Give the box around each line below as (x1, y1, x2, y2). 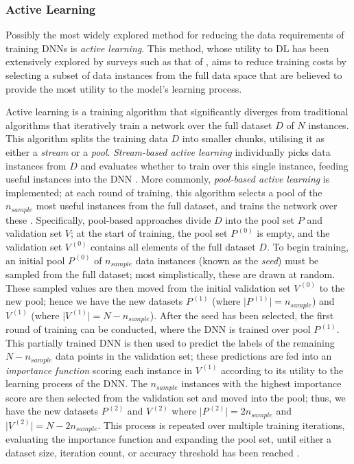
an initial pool (5, 253, 65, 267)
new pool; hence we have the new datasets (5, 294, 183, 308)
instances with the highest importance (181, 376, 342, 391)
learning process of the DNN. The (5, 376, 147, 391)
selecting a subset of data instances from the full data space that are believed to (5, 68, 342, 82)
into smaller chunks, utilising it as (182, 131, 324, 146)
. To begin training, (266, 239, 349, 253)
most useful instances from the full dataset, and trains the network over (36, 198, 338, 213)
